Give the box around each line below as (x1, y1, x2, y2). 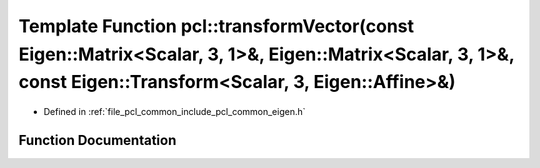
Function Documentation (18, 131, 177, 149)
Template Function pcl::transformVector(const (18, 15, 415, 37)
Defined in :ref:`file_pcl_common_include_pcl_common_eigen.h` (43, 106, 306, 118)
